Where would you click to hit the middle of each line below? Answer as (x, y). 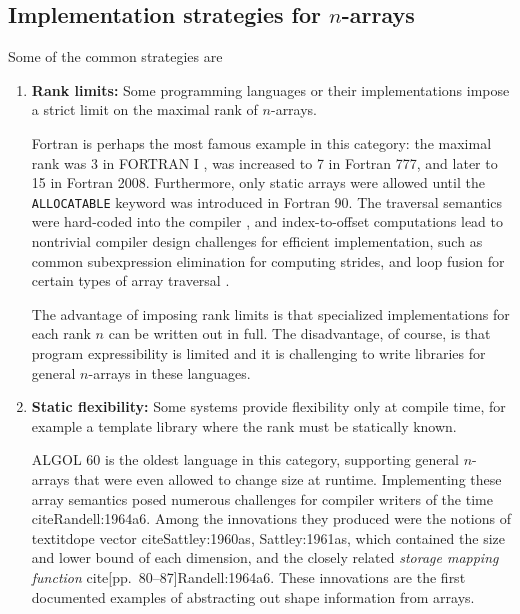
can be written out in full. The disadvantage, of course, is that (299, 333)
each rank (61, 333)
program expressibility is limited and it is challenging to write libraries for (258, 352)
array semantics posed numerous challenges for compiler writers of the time (262, 498)
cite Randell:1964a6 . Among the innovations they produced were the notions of (271, 518)
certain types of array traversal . (130, 280)
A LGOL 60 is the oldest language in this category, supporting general (245, 459)
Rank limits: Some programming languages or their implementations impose (270, 89)
